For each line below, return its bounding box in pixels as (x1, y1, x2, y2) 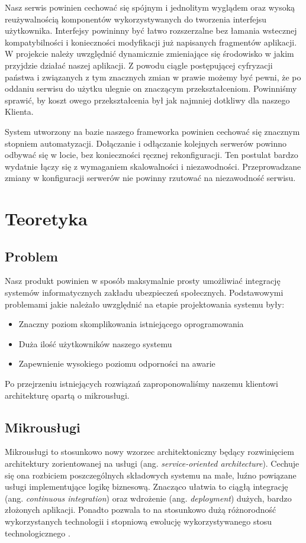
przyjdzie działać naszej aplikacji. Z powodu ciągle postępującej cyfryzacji (5, 59, 273, 71)
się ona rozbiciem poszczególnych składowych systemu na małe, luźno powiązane (5, 468, 297, 481)
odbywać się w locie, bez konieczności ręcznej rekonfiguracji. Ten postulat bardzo (5, 148, 298, 161)
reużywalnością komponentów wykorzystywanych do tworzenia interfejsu (5, 12, 267, 25)
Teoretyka (5, 206, 88, 231)
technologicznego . (5, 526, 70, 539)
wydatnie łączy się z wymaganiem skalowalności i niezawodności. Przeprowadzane (5, 160, 301, 172)
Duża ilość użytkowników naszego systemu (18, 337, 172, 350)
